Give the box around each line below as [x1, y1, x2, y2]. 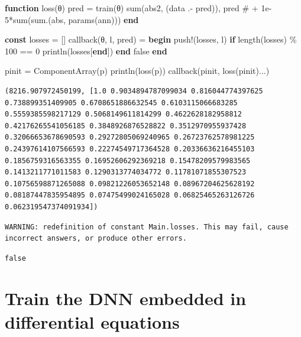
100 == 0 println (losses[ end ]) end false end [5, 44, 167, 57]
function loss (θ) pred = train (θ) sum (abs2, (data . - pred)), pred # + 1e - [5, 2, 272, 14]
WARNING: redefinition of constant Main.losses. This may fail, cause [5, 222, 289, 231]
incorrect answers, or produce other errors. [5, 234, 187, 243]
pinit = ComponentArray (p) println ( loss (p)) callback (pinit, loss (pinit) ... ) [5, 64, 270, 77]
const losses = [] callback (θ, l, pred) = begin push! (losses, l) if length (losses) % [5, 33, 297, 46]
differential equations [5, 309, 180, 333]
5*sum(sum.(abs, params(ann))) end [5, 13, 139, 25]
